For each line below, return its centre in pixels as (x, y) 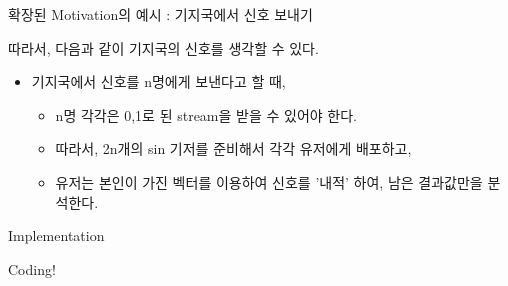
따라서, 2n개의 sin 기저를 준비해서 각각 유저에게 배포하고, (233, 148)
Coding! (32, 268)
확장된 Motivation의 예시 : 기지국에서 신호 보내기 (160, 14)
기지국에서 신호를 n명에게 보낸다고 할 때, (158, 81)
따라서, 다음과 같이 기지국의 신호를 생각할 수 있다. (163, 47)
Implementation (56, 235)
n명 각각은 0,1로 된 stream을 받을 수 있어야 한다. (206, 114)
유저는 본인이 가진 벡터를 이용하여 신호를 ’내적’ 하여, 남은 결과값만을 (269, 181)
